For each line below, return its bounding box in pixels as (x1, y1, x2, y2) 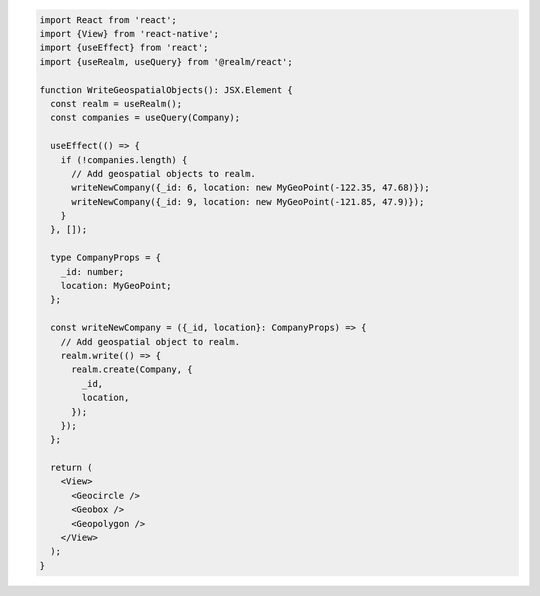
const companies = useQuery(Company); (50, 112, 240, 124)
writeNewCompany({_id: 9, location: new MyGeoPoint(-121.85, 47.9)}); (71, 196, 425, 207)
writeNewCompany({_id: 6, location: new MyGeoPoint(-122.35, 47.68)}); (71, 182, 430, 194)
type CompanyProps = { (50, 252, 162, 264)
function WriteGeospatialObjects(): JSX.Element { (39, 84, 294, 95)
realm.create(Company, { (71, 364, 194, 375)
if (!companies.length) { (60, 154, 188, 165)
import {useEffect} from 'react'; (39, 42, 209, 54)
